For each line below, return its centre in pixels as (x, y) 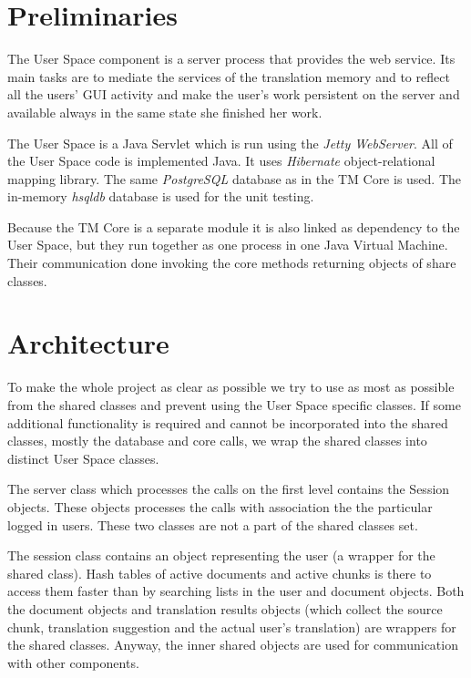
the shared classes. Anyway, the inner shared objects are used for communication (233, 645)
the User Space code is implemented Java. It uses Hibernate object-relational (221, 161)
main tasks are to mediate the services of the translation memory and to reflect (229, 76)
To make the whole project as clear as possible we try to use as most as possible (231, 387)
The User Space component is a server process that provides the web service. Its (231, 59)
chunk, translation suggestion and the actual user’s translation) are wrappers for (232, 627)
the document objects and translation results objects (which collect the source (225, 608)
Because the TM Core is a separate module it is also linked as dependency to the (234, 226)
